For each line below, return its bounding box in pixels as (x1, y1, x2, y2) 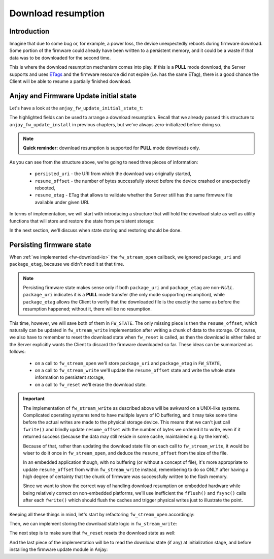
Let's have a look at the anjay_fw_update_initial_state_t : (9, 105, 144, 111)
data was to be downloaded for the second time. (9, 54, 111, 61)
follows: (9, 349, 26, 355)
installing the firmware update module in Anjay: (9, 546, 108, 552)
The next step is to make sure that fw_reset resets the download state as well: (9, 530, 176, 536)
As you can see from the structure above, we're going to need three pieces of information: (9, 159, 198, 165)
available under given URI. (35, 199, 90, 205)
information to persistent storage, (35, 374, 105, 380)
